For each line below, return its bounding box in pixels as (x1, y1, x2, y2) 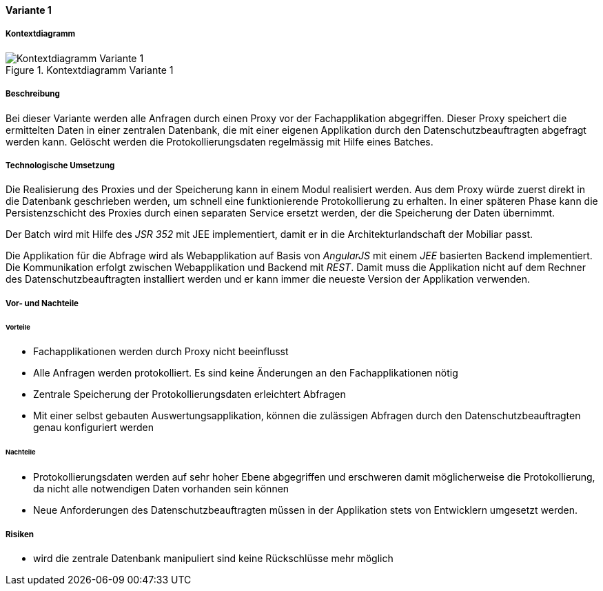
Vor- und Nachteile (6, 298, 79, 308)
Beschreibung (6, 89, 60, 99)
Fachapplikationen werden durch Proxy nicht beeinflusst (33, 345, 289, 358)
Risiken (6, 529, 34, 539)
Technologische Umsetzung (6, 160, 115, 170)
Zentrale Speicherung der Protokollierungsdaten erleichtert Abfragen (33, 388, 346, 401)
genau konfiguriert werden (33, 421, 154, 434)
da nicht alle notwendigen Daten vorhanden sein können (33, 483, 289, 495)
